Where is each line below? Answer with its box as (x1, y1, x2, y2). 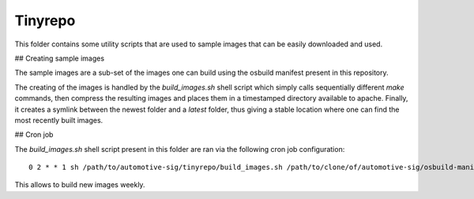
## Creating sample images (14, 53, 105, 63)
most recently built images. (14, 115, 103, 125)
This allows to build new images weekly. (14, 180, 145, 190)
